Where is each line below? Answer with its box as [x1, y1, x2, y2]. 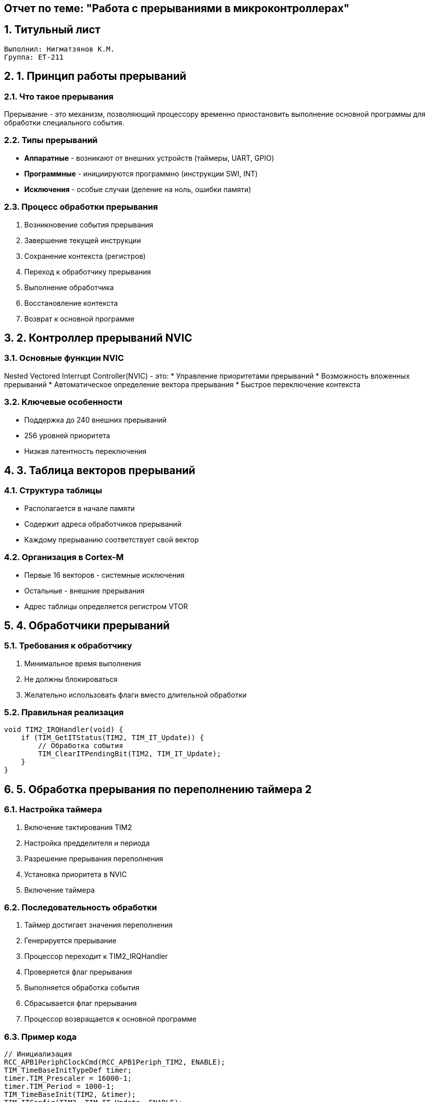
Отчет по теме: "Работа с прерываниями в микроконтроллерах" [4, 2, 350, 15]
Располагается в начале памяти [24, 503, 135, 513]
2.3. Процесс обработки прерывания [4, 202, 158, 212]
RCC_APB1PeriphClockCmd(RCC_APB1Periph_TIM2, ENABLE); [4, 1058, 226, 1067]
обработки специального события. [4, 118, 124, 127]
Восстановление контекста [24, 298, 118, 307]
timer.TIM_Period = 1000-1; [4, 1082, 115, 1091]
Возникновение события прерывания [24, 220, 153, 229]
